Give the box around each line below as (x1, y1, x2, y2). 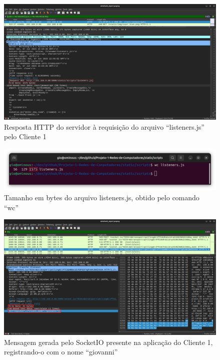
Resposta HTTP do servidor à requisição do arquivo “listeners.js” (4, 121, 204, 132)
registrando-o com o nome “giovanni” (4, 346, 118, 357)
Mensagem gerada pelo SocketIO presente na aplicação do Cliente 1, (4, 336, 213, 347)
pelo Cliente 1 (4, 131, 46, 142)
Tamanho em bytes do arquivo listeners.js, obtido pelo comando (4, 192, 199, 203)
